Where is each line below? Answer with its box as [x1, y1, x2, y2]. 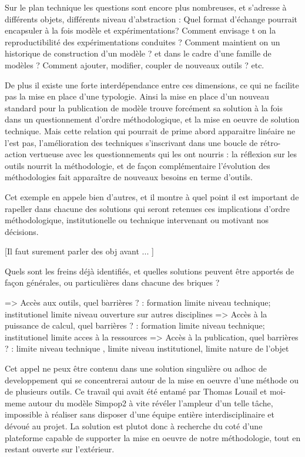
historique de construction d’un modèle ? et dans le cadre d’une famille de [5, 47, 272, 59]
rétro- [260, 136, 281, 148]
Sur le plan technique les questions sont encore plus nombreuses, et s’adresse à [5, 1, 287, 13]
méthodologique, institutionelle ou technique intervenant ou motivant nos [5, 214, 269, 226]
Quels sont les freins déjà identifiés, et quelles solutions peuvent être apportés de [5, 264, 294, 277]
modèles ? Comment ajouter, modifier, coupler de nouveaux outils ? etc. [5, 58, 264, 71]
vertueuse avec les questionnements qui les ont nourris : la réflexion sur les [29, 148, 297, 160]
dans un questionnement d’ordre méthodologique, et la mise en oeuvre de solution [5, 113, 300, 125]
